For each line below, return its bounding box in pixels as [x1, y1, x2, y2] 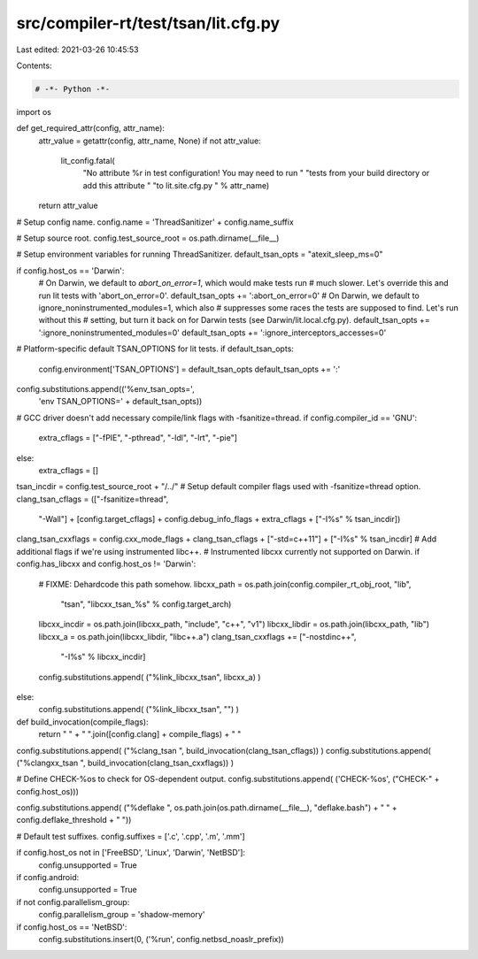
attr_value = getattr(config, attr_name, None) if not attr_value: [38, 135, 261, 146]
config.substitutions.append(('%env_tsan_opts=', [16, 383, 195, 394]
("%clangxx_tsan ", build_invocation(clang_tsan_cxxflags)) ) [16, 757, 235, 768]
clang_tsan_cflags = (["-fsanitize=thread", [16, 494, 169, 504]
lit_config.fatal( [60, 156, 115, 166]
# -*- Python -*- [35, 84, 111, 94]
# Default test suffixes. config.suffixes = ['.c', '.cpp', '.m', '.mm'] [16, 831, 245, 841]
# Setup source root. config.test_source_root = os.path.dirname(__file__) [16, 233, 280, 243]
